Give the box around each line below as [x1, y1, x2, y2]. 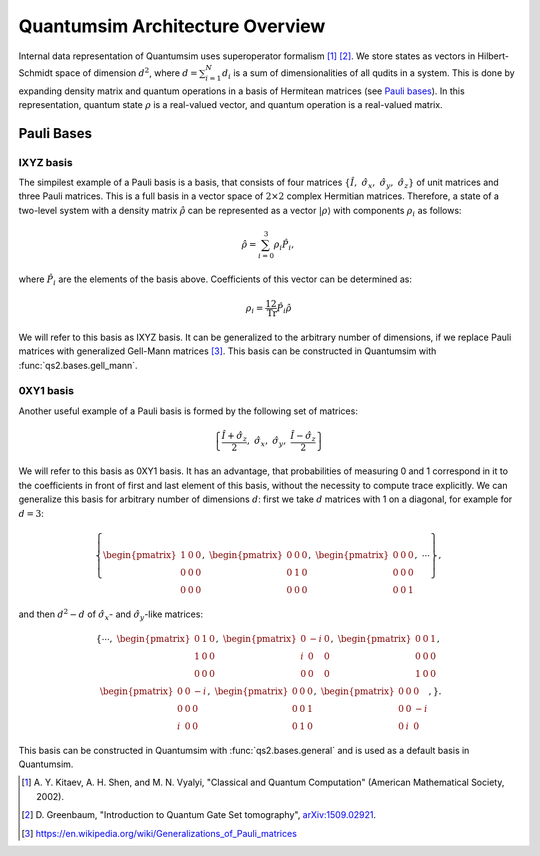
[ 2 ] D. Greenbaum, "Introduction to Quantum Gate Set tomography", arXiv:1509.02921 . [21, 809, 377, 821]
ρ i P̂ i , [273, 239, 295, 252]
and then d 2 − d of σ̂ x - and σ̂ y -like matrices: [18, 606, 204, 622]
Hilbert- [477, 50, 510, 62]
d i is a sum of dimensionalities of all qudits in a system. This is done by [221, 66, 515, 81]
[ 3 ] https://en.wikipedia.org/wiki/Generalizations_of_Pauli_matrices [21, 827, 297, 839]
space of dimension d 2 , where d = [55, 66, 199, 79]
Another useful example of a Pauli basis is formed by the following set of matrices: [18, 405, 359, 417]
